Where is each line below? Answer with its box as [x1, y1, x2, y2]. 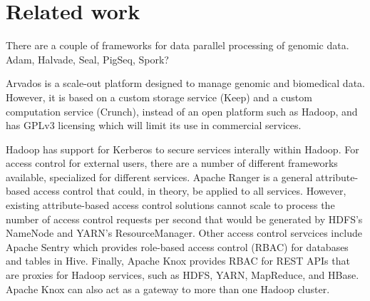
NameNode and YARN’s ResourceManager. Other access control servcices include [6, 225, 362, 240]
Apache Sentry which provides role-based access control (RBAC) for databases [6, 239, 349, 254]
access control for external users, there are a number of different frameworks [6, 155, 338, 170]
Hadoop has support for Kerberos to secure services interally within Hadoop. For [6, 141, 359, 156]
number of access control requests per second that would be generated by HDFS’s [6, 211, 363, 226]
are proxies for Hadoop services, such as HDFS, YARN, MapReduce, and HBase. [6, 267, 359, 282]
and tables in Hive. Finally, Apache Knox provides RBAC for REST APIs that [6, 253, 350, 268]
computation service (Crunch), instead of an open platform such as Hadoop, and [6, 103, 358, 118]
